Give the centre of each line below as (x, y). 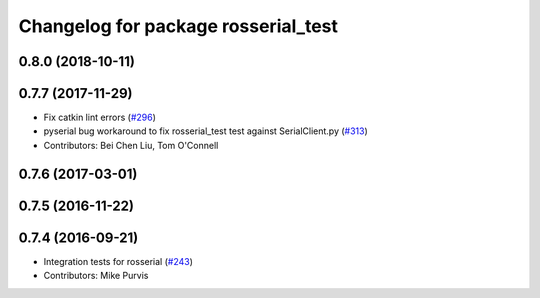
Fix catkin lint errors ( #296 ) (100, 117)
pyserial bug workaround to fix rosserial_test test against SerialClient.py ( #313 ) (206, 131)
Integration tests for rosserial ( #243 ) (118, 261)
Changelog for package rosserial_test (178, 26)
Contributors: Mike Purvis (96, 276)
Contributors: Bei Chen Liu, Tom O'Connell (131, 145)
